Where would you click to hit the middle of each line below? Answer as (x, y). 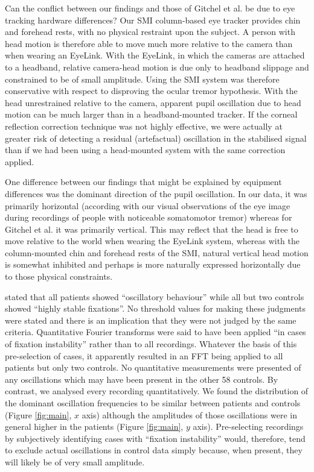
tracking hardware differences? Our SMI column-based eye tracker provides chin (153, 20)
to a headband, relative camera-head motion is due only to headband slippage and (157, 67)
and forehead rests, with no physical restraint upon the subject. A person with (150, 32)
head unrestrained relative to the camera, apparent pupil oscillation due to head (153, 102)
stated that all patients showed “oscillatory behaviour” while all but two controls (155, 296)
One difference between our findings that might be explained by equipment (143, 182)
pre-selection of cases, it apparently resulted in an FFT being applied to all (144, 355)
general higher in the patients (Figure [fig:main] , (94, 426)
